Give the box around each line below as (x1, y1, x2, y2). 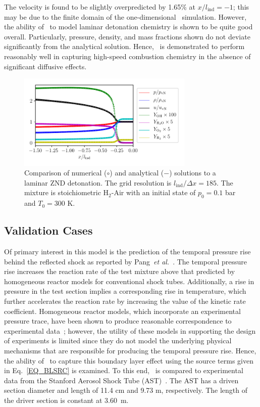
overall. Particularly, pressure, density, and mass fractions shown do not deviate (4, 31, 250, 41)
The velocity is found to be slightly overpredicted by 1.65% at (4, 2, 196, 12)
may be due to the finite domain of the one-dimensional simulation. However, (4, 11, 247, 22)
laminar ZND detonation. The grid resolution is (24, 177, 172, 188)
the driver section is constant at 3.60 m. (4, 394, 129, 405)
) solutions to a (169, 167, 216, 178)
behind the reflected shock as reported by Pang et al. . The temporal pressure (4, 256, 247, 266)
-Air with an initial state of (111, 187, 196, 198)
